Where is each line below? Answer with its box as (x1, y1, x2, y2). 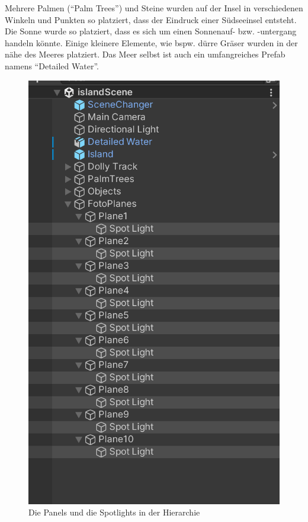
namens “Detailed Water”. (5, 59, 99, 72)
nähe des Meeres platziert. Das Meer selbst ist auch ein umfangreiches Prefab (5, 48, 285, 60)
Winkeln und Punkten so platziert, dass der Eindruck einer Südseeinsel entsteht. (5, 13, 297, 25)
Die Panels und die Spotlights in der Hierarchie (28, 506, 200, 518)
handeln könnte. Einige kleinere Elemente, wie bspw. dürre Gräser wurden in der (5, 36, 298, 49)
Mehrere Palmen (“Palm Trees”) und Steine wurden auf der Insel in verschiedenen (5, 2, 303, 14)
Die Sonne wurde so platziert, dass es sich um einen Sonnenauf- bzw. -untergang (5, 25, 297, 37)
